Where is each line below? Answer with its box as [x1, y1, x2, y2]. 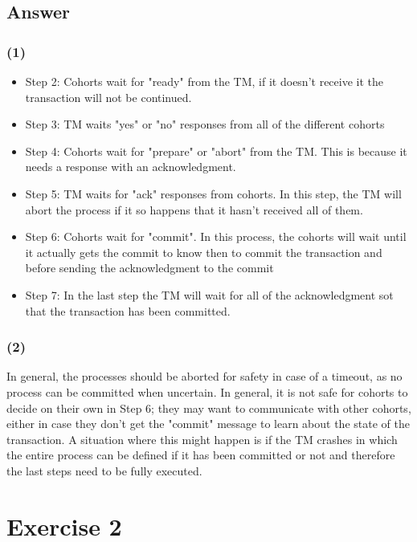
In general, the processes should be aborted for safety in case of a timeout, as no [6, 368, 403, 385]
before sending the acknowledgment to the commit [25, 259, 274, 276]
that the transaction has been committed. [25, 302, 231, 319]
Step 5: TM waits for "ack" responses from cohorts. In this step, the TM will [25, 185, 402, 202]
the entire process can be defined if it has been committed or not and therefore [6, 446, 395, 463]
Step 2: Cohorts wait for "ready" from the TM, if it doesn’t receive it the [25, 73, 383, 89]
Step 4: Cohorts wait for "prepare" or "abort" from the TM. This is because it [25, 142, 407, 159]
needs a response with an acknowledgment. [25, 158, 236, 175]
